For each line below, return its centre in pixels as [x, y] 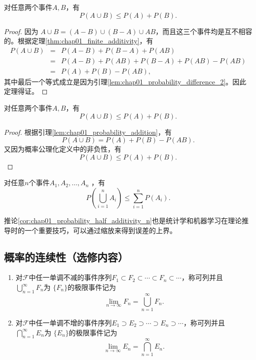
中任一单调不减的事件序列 [70, 277]
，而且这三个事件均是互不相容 [204, 31]
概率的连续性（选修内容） [66, 257]
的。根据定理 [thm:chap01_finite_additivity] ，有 [79, 41]
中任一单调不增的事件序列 [70, 322]
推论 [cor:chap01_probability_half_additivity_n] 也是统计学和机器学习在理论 [123, 220]
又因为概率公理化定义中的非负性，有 [63, 149]
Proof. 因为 [21, 31]
